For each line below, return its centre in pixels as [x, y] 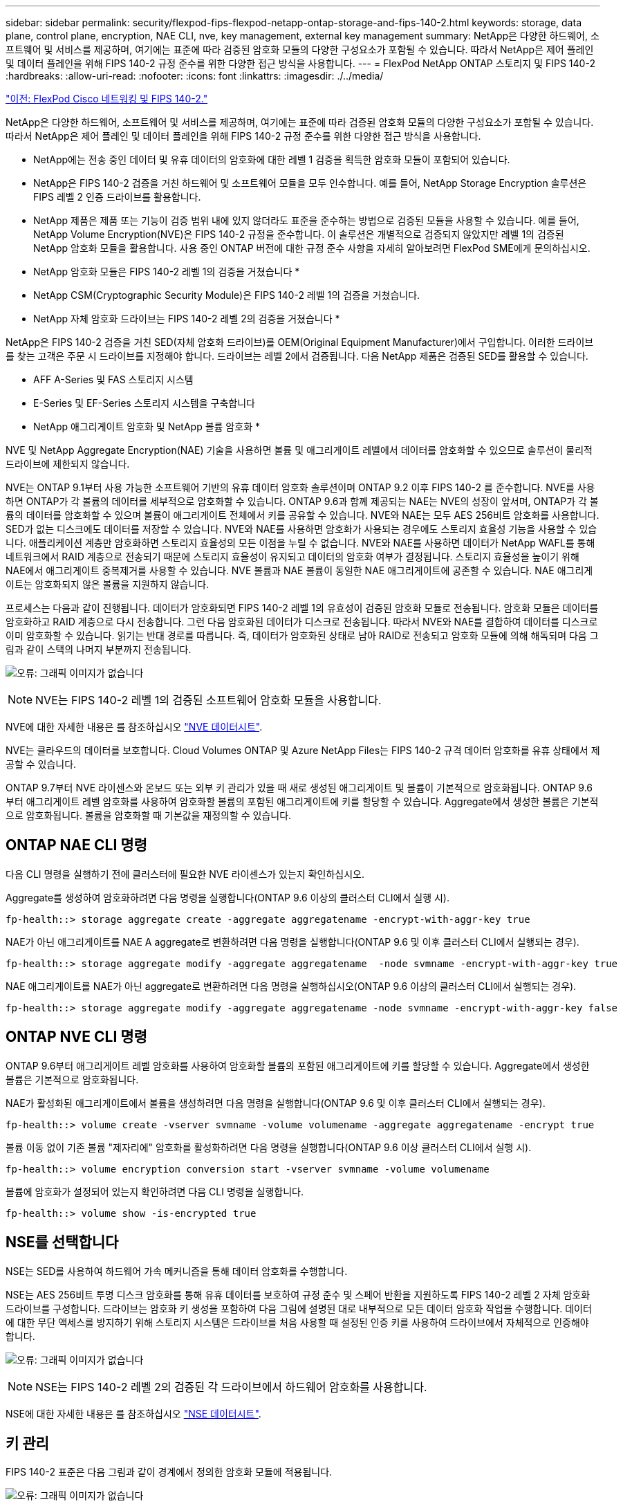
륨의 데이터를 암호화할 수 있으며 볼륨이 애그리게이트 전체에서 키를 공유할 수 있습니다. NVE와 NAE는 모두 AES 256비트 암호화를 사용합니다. [303, 515]
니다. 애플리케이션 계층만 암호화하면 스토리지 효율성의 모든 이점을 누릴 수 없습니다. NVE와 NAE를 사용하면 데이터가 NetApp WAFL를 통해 [300, 543]
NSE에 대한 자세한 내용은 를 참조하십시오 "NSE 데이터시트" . [133, 1413]
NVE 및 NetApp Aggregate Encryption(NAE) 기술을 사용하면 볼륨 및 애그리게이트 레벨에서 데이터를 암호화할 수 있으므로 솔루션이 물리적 [299, 450]
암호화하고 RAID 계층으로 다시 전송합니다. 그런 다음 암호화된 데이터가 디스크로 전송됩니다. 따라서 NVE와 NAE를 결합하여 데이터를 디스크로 [302, 622]
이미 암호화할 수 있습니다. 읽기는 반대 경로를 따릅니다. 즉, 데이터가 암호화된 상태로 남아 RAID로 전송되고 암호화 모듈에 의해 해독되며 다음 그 [302, 635]
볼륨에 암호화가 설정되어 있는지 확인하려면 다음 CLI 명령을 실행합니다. [155, 1191]
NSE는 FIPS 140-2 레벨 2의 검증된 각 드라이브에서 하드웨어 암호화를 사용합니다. [231, 1387]
